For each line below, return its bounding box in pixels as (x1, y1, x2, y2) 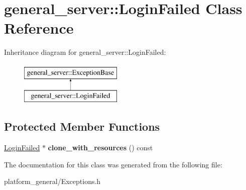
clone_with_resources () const (48, 142, 153, 153)
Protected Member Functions (4, 119, 160, 134)
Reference (4, 18, 74, 38)
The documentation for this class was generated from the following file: (4, 159, 222, 169)
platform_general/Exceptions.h (4, 176, 101, 186)
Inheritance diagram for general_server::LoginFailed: (4, 47, 166, 57)
